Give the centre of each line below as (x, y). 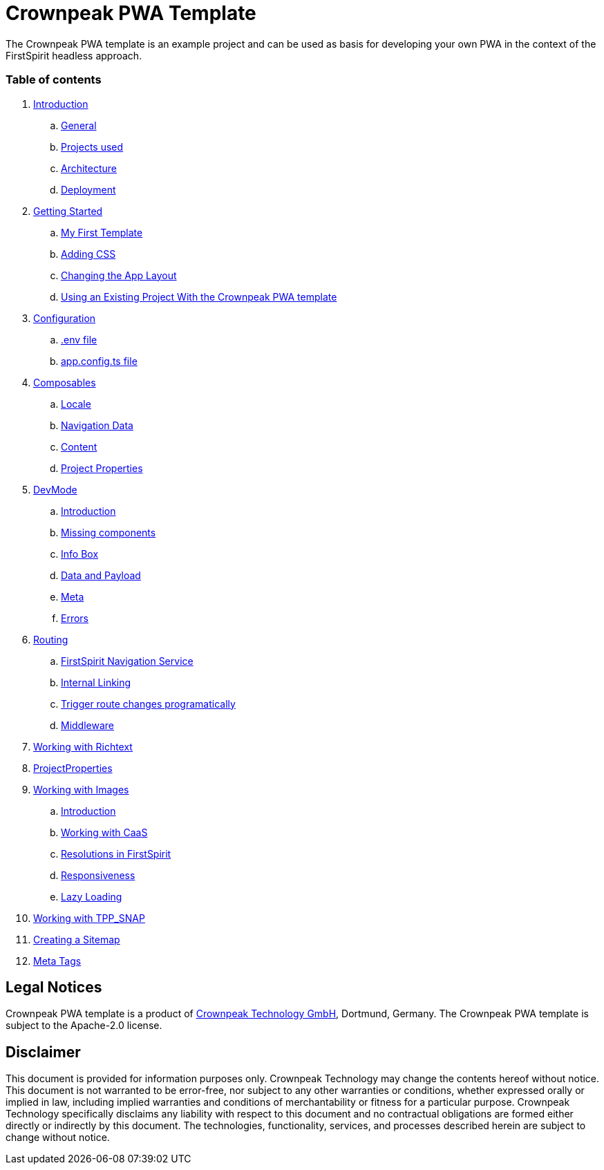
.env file (79, 339)
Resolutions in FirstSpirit (116, 853)
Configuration (65, 318)
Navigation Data (97, 425)
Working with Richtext (83, 746)
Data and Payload (101, 575)
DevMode (55, 489)
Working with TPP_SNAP (89, 918)
